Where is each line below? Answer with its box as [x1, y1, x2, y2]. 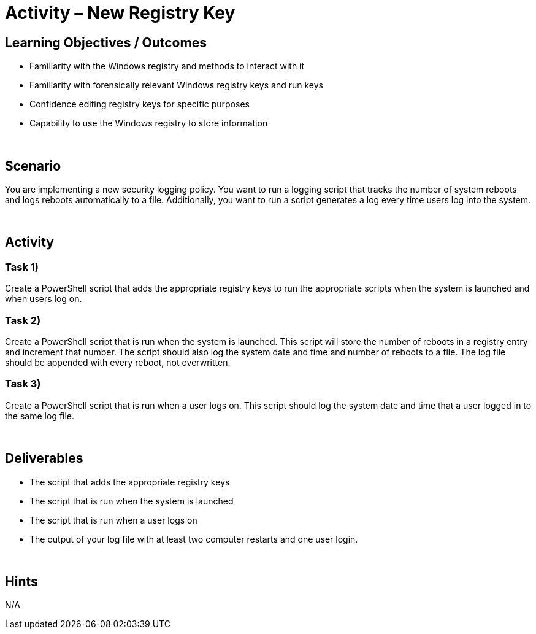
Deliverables [5, 450, 83, 466]
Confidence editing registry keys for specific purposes [29, 99, 250, 110]
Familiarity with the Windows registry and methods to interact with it [29, 61, 305, 72]
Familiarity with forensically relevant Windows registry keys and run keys [29, 80, 323, 91]
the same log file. [5, 410, 75, 421]
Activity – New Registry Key [5, 2, 235, 23]
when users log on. [5, 293, 82, 304]
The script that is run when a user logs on [29, 514, 197, 525]
